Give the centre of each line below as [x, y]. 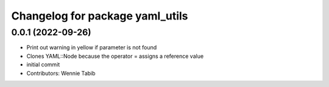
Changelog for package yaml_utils [100, 16]
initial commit [43, 64]
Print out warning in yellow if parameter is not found [92, 47]
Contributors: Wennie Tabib [61, 73]
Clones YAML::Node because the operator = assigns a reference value [115, 56]
